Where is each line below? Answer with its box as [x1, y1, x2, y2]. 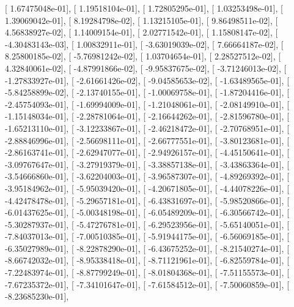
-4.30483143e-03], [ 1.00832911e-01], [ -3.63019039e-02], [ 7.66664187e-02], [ [5, 37, 284, 50]
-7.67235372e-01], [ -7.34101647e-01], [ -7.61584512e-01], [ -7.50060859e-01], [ [5, 278, 290, 290]
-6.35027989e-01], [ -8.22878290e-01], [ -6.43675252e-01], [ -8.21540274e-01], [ [5, 241, 290, 254]
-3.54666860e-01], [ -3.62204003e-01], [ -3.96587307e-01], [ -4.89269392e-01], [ [5, 170, 290, 183]
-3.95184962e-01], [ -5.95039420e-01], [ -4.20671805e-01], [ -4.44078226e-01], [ [5, 181, 290, 194]
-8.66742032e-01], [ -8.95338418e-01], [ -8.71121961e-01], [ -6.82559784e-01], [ [5, 254, 290, 267]
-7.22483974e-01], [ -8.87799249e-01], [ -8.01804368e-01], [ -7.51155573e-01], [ [5, 266, 290, 279]
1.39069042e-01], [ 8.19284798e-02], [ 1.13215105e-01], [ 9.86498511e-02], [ [5, 13, 278, 26]
